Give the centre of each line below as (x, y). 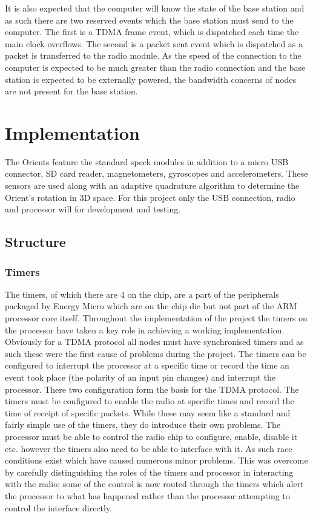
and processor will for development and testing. (93, 209)
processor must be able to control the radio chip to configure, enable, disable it (151, 436)
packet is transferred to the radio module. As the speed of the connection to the (153, 55)
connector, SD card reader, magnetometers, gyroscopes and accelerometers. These (156, 173)
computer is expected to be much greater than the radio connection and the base (155, 67)
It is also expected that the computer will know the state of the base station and (155, 8)
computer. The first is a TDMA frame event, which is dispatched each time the (152, 32)
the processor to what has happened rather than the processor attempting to (147, 495)
